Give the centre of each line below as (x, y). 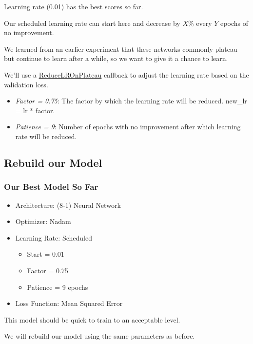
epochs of (234, 23)
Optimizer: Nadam (43, 221)
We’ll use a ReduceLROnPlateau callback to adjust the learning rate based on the (126, 74)
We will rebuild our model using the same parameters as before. (99, 336)
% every (200, 23)
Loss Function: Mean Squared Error (69, 303)
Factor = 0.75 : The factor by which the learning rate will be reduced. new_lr (131, 101)
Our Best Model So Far (51, 187)
